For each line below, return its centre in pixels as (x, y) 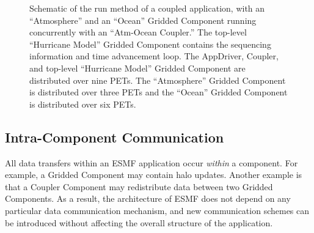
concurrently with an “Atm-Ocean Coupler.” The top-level (138, 32)
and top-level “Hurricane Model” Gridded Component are (137, 68)
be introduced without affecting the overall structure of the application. (139, 222)
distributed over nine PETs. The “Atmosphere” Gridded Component (158, 80)
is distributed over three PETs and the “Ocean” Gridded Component (159, 92)
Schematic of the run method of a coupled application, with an (147, 8)
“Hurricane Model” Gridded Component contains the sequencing (150, 44)
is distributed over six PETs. (83, 104)
